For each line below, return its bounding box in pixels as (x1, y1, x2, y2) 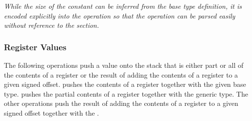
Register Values (4, 40, 67, 53)
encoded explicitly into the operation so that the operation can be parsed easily (4, 10, 235, 20)
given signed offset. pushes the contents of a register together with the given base (4, 79, 246, 89)
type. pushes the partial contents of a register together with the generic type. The (4, 88, 248, 99)
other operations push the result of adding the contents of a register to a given (4, 98, 238, 108)
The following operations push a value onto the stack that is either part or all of (4, 60, 244, 70)
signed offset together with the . (4, 107, 99, 118)
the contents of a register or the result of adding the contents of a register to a (4, 69, 238, 80)
